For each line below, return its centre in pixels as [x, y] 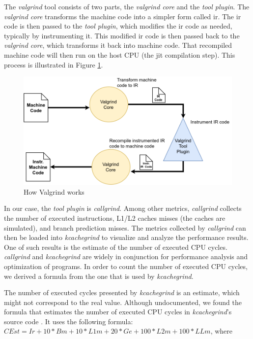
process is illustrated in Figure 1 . [54, 64]
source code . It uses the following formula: [69, 321]
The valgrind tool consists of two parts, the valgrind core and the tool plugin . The [127, 6]
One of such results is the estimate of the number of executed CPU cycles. [116, 247]
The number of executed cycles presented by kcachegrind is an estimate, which [122, 292]
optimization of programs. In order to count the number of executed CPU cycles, [126, 266]
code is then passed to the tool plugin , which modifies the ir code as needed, [118, 26]
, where [221, 331]
